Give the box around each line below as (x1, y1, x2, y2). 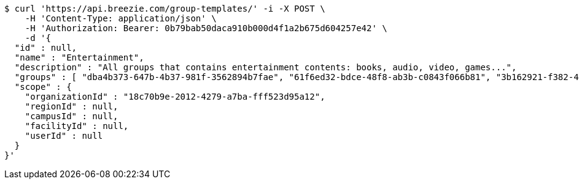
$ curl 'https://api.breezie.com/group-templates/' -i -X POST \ (4, 4, 325, 13)
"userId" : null (25, 131, 103, 141)
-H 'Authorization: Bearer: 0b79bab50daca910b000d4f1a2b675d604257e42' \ (25, 23, 387, 33)
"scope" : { (14, 82, 72, 92)
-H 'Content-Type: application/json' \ (25, 13, 217, 23)
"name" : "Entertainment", (14, 53, 144, 62)
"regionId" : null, (25, 101, 119, 111)
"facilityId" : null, (25, 121, 129, 131)
